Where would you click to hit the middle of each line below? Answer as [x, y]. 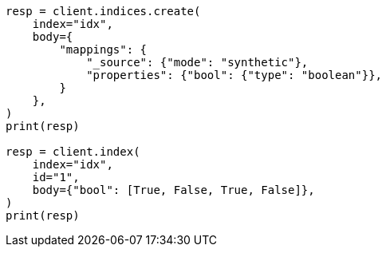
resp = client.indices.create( [103, 11]
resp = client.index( [73, 152]
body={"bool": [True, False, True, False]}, [173, 190]
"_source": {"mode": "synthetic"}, [197, 62]
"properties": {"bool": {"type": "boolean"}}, [234, 75]
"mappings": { [103, 49]
